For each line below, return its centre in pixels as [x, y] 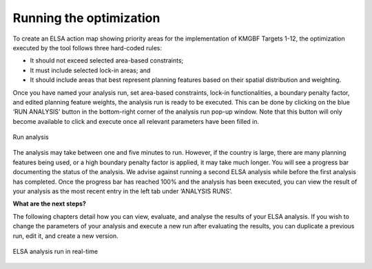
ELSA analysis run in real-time [55, 251]
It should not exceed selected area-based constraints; [107, 61]
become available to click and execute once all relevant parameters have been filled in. [136, 121]
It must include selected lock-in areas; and [90, 70]
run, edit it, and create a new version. [65, 236]
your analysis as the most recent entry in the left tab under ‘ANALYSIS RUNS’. [122, 191]
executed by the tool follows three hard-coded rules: [87, 47]
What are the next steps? [49, 204]
